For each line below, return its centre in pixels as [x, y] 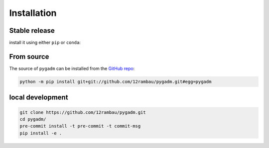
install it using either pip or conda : [45, 43]
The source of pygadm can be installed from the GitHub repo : [72, 68]
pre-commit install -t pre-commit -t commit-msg [80, 126]
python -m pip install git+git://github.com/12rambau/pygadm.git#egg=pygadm [116, 81]
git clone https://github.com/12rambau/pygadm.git [83, 112]
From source [29, 56]
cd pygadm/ [33, 119]
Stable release [32, 31]
